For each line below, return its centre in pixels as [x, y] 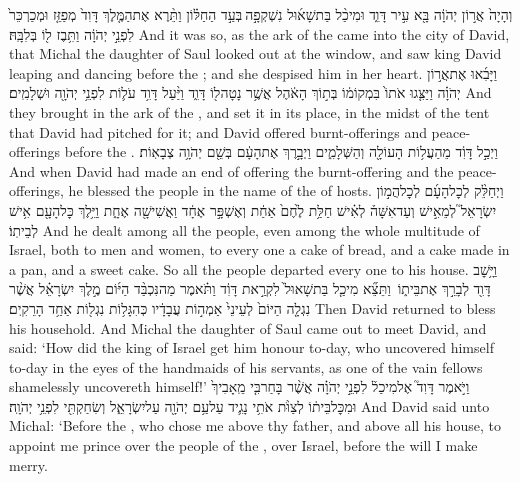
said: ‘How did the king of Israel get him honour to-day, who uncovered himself [251, 347]
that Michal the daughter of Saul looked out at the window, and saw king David [255, 53]
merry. [28, 464]
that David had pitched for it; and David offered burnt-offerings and [218, 131]
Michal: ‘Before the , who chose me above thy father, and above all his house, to [255, 425]
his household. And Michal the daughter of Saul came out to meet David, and [248, 327]
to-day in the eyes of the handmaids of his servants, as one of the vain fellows [246, 366]
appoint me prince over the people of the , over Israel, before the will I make [243, 445]
